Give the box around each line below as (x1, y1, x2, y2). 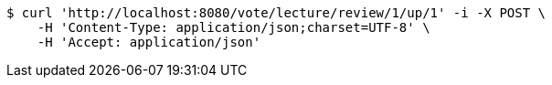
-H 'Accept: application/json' (37, 35, 261, 49)
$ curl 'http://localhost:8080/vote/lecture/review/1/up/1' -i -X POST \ (6, 5, 547, 20)
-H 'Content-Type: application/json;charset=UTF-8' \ (37, 20, 430, 35)
